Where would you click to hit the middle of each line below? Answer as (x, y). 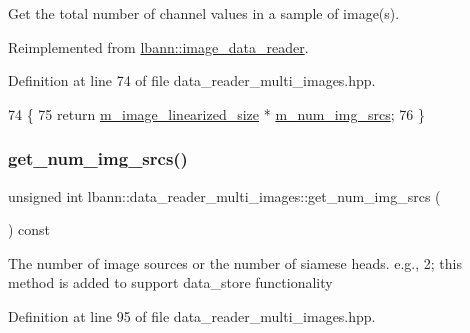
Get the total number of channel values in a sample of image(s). (204, 13)
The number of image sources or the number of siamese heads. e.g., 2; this (235, 262)
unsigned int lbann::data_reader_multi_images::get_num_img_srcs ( (224, 195)
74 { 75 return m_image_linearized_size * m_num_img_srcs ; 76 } (216, 113)
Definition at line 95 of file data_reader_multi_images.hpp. (192, 315)
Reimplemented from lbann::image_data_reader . (158, 46)
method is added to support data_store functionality (170, 282)
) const (29, 229)
